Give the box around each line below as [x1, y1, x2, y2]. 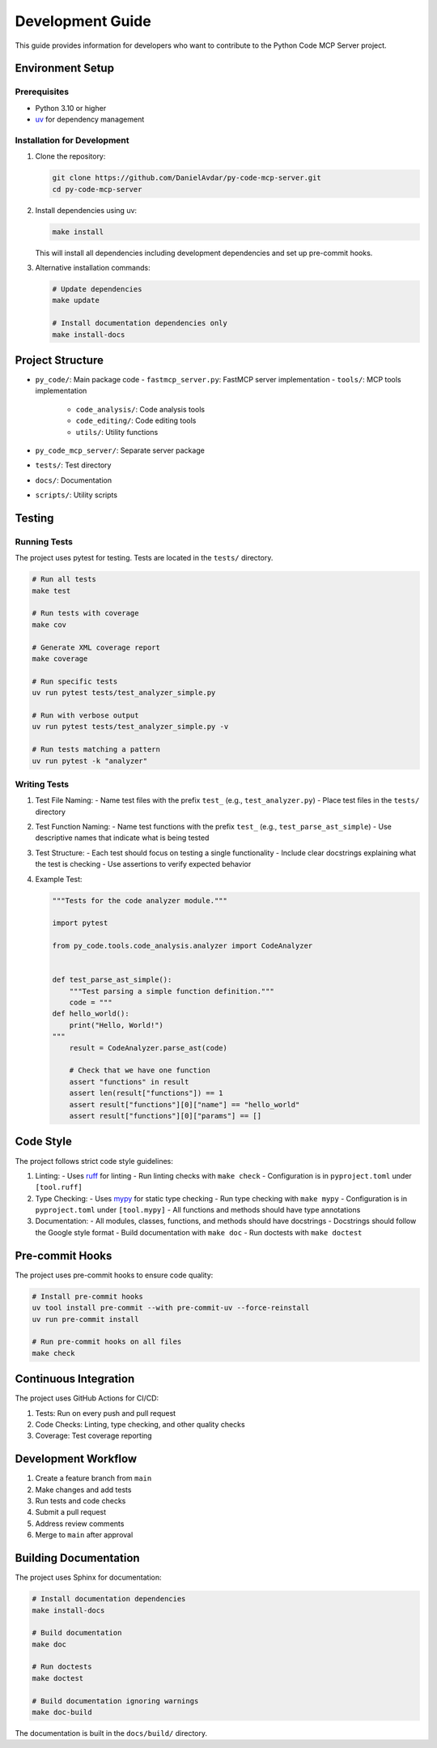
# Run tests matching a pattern [32, 745, 161, 754]
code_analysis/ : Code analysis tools [75, 404, 206, 414]
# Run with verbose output [32, 710, 139, 720]
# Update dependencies [52, 284, 142, 293]
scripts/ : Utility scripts [35, 490, 117, 500]
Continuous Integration [15, 1372, 135, 1386]
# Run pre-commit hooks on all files [32, 1337, 182, 1346]
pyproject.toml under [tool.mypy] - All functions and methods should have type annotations [35, 1205, 361, 1215]
